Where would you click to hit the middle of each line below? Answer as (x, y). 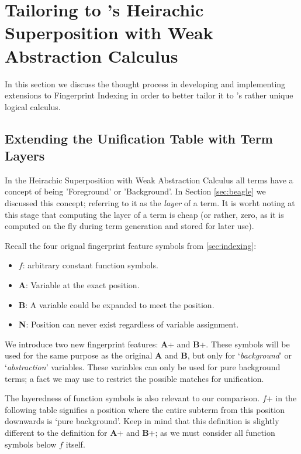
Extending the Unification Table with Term (139, 138)
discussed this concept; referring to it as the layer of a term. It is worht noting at (150, 203)
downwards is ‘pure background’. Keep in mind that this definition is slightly (142, 421)
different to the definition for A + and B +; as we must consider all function (140, 432)
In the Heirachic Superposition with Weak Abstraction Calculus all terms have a (149, 180)
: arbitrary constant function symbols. (90, 265)
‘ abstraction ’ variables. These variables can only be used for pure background (143, 367)
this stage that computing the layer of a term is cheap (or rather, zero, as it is (144, 214)
